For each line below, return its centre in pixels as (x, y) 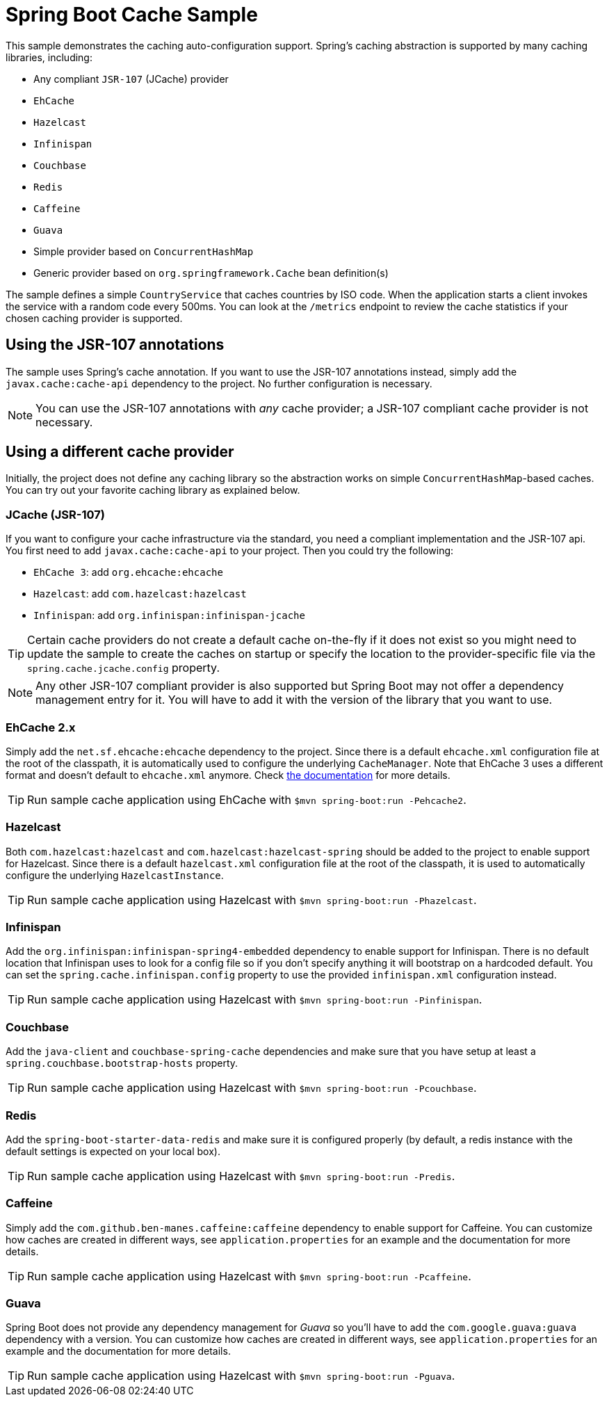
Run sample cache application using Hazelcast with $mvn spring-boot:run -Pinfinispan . (255, 1000)
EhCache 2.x (41, 727)
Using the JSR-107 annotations (115, 345)
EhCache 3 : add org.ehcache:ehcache (128, 572)
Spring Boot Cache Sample (132, 15)
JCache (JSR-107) (55, 514)
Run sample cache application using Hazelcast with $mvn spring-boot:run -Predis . (241, 1176)
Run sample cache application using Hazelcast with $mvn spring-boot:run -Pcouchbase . (252, 1088)
